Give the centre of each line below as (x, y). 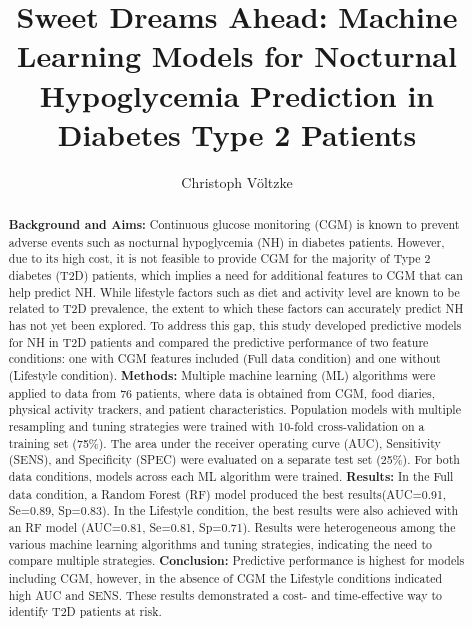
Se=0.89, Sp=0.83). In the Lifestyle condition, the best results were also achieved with (233, 510)
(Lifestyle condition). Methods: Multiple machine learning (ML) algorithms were (222, 375)
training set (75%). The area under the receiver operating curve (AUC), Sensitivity (224, 442)
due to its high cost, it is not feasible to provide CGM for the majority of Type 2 (219, 258)
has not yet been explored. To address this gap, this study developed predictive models (235, 325)
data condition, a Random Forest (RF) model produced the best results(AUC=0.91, (227, 493)
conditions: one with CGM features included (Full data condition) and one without (224, 358)
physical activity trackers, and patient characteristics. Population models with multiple (234, 409)
